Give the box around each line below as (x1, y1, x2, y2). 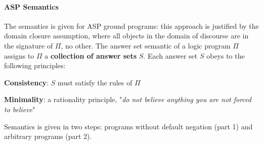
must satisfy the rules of (57, 77, 133, 87)
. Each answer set (143, 50, 198, 61)
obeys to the (206, 50, 245, 61)
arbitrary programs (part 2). (4, 131, 92, 141)
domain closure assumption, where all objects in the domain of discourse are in (4, 30, 249, 41)
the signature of (4, 40, 53, 51)
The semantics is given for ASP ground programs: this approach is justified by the (4, 20, 259, 31)
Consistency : (4, 77, 49, 87)
